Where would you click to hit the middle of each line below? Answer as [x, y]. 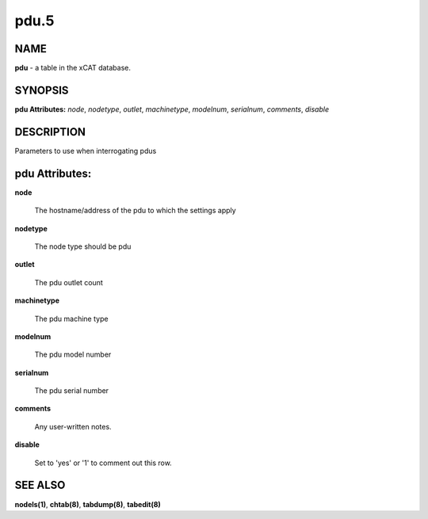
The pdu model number [73, 355]
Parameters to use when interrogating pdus [86, 151]
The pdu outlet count [69, 282]
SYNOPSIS [42, 90]
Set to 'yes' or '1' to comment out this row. [103, 463]
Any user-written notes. [73, 426]
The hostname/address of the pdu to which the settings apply [136, 211]
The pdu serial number [72, 391]
